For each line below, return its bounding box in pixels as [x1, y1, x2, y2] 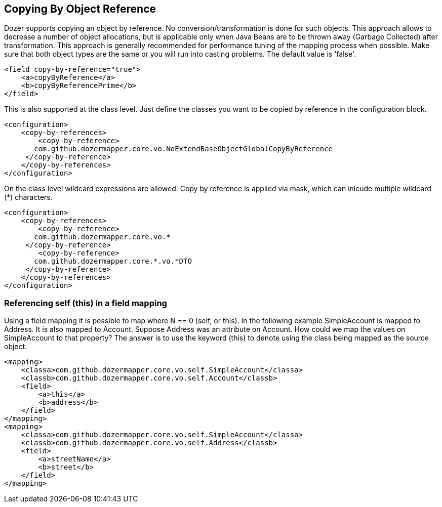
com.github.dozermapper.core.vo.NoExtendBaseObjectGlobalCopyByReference [34, 145, 333, 153]
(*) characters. [4, 193, 53, 202]
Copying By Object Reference [4, 3, 156, 15]
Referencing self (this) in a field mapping [4, 298, 167, 308]
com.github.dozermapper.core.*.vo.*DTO [34, 257, 192, 266]
